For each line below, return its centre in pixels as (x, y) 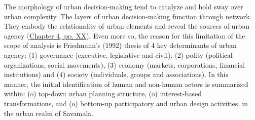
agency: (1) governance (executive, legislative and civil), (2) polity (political (118, 55)
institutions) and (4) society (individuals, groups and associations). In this (116, 74)
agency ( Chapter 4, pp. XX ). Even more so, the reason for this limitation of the (125, 35)
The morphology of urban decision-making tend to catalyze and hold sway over (124, 6)
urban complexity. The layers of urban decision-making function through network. (128, 16)
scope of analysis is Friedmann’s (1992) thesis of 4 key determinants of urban (120, 45)
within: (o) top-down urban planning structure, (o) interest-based (103, 94)
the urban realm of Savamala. (49, 113)
